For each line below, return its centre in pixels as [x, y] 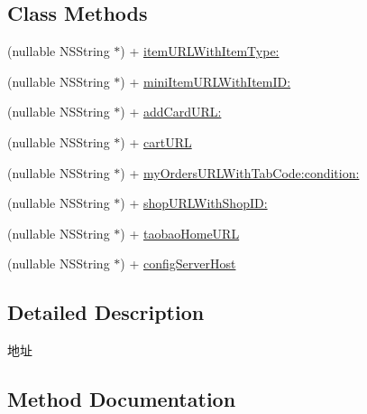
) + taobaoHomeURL [180, 233]
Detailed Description [106, 312]
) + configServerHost [178, 263]
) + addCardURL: [171, 112]
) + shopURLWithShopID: [194, 203]
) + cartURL [156, 141]
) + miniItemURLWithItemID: [206, 81]
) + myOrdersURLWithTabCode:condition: [240, 172]
